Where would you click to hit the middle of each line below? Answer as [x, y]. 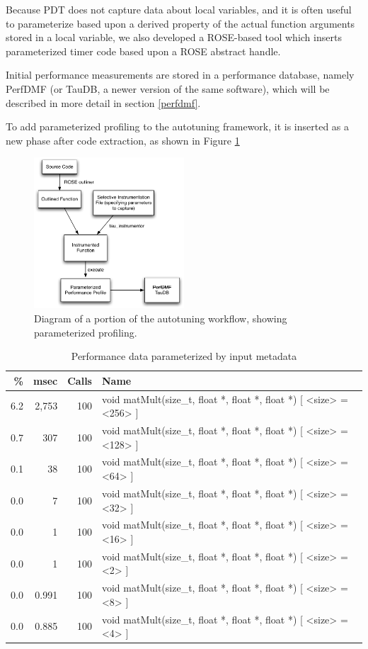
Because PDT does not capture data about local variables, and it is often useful [179, 9]
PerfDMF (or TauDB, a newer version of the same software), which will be [168, 88]
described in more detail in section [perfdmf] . [103, 102]
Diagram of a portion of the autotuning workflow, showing [161, 318]
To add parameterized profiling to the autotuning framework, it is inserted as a [178, 126]
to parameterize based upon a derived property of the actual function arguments [180, 23]
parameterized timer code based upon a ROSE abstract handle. [143, 51]
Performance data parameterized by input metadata [184, 356]
